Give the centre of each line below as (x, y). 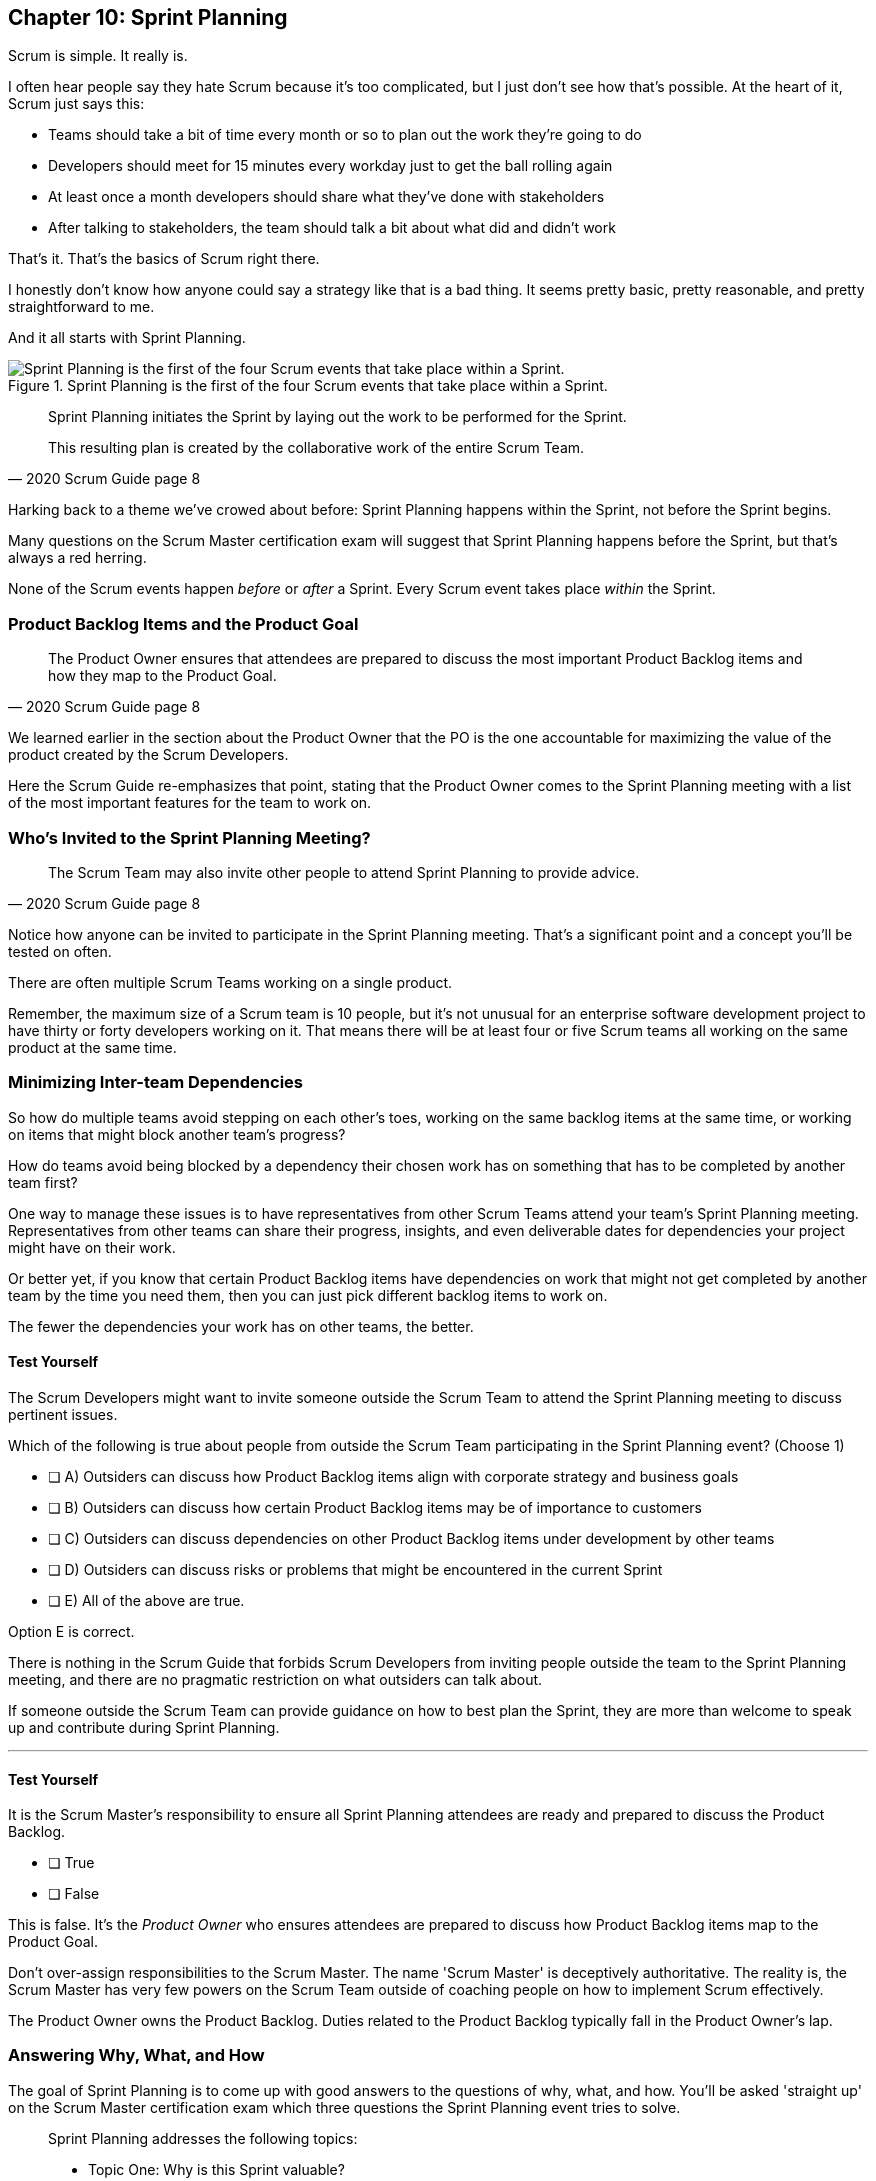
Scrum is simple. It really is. (98, 56)
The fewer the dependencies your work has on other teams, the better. (241, 1326)
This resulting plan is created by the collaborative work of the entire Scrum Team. (316, 448)
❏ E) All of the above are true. (146, 1600)
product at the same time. (92, 1047)
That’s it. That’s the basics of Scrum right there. (164, 259)
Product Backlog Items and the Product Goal (183, 623)
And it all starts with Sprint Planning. (127, 338)
